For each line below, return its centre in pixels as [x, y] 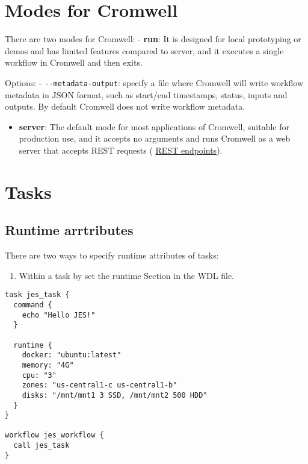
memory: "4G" [48, 365]
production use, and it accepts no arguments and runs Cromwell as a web [155, 138]
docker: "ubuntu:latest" [72, 355]
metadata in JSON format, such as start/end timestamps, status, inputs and [146, 94]
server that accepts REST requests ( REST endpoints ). [121, 150]
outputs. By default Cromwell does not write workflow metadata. [125, 106]
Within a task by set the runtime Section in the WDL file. [126, 275]
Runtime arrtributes [69, 230]
